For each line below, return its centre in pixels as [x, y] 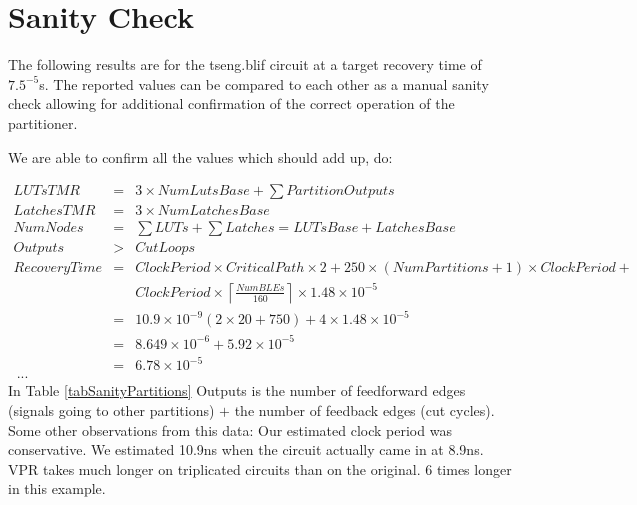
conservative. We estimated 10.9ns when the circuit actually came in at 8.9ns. [246, 449]
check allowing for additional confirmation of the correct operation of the [231, 103]
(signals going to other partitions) [111, 410]
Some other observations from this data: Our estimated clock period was [230, 429]
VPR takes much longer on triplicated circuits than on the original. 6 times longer [260, 468]
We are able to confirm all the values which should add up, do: [200, 156]
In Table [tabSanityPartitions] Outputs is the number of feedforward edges [237, 390]
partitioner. [43, 122]
